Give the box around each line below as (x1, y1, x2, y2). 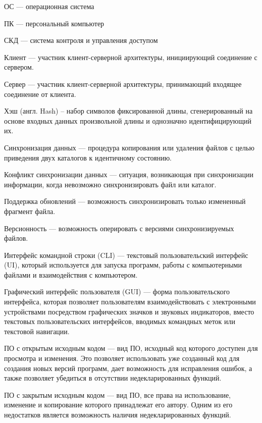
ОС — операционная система (4, 1, 94, 11)
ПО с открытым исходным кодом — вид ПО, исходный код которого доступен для (4, 343, 258, 353)
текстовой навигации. (4, 326, 70, 336)
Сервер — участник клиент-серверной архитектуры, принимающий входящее (4, 78, 242, 89)
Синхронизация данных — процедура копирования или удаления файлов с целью (4, 142, 254, 152)
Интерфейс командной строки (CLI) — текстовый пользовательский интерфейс (4, 249, 248, 260)
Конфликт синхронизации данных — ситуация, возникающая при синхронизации (4, 169, 253, 180)
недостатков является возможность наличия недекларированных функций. (4, 409, 231, 419)
